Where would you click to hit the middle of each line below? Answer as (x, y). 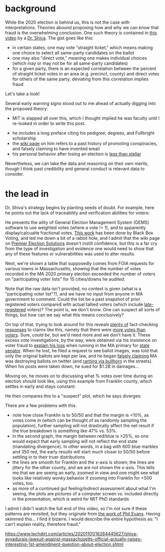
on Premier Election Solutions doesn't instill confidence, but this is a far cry (81, 243)
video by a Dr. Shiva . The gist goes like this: (49, 38)
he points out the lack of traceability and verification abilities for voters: (77, 213)
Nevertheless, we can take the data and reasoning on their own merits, (77, 163)
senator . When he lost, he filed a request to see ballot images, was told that (82, 350)
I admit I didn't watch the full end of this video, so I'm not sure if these (76, 508)
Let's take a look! (22, 94)
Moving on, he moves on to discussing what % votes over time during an (79, 376)
